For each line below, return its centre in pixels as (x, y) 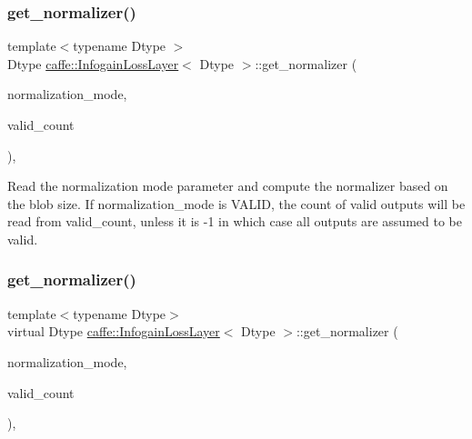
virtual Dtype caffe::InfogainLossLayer (114, 331)
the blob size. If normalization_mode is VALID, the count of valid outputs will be (236, 203)
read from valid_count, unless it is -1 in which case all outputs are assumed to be (235, 221)
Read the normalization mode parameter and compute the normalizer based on (228, 186)
